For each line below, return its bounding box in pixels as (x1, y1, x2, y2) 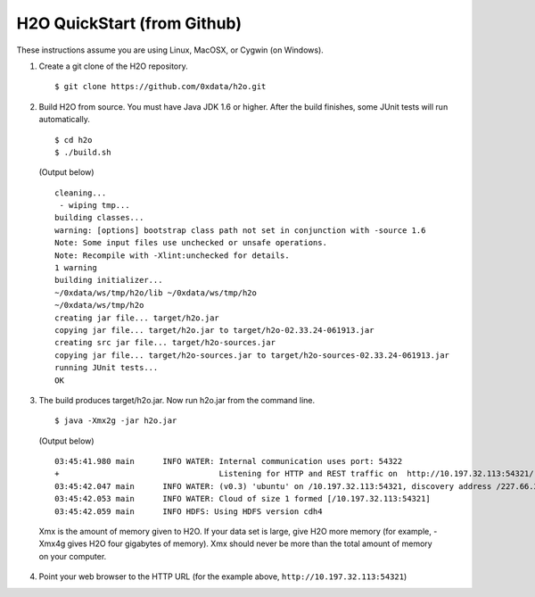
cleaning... (54, 187, 107, 198)
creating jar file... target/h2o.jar (54, 312, 220, 323)
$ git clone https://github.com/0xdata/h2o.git (54, 81, 267, 92)
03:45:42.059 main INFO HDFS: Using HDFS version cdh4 (54, 506, 323, 517)
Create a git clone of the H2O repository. (38, 61, 189, 71)
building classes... (54, 212, 144, 223)
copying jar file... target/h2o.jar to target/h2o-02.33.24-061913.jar (54, 325, 374, 335)
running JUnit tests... (54, 362, 159, 373)
